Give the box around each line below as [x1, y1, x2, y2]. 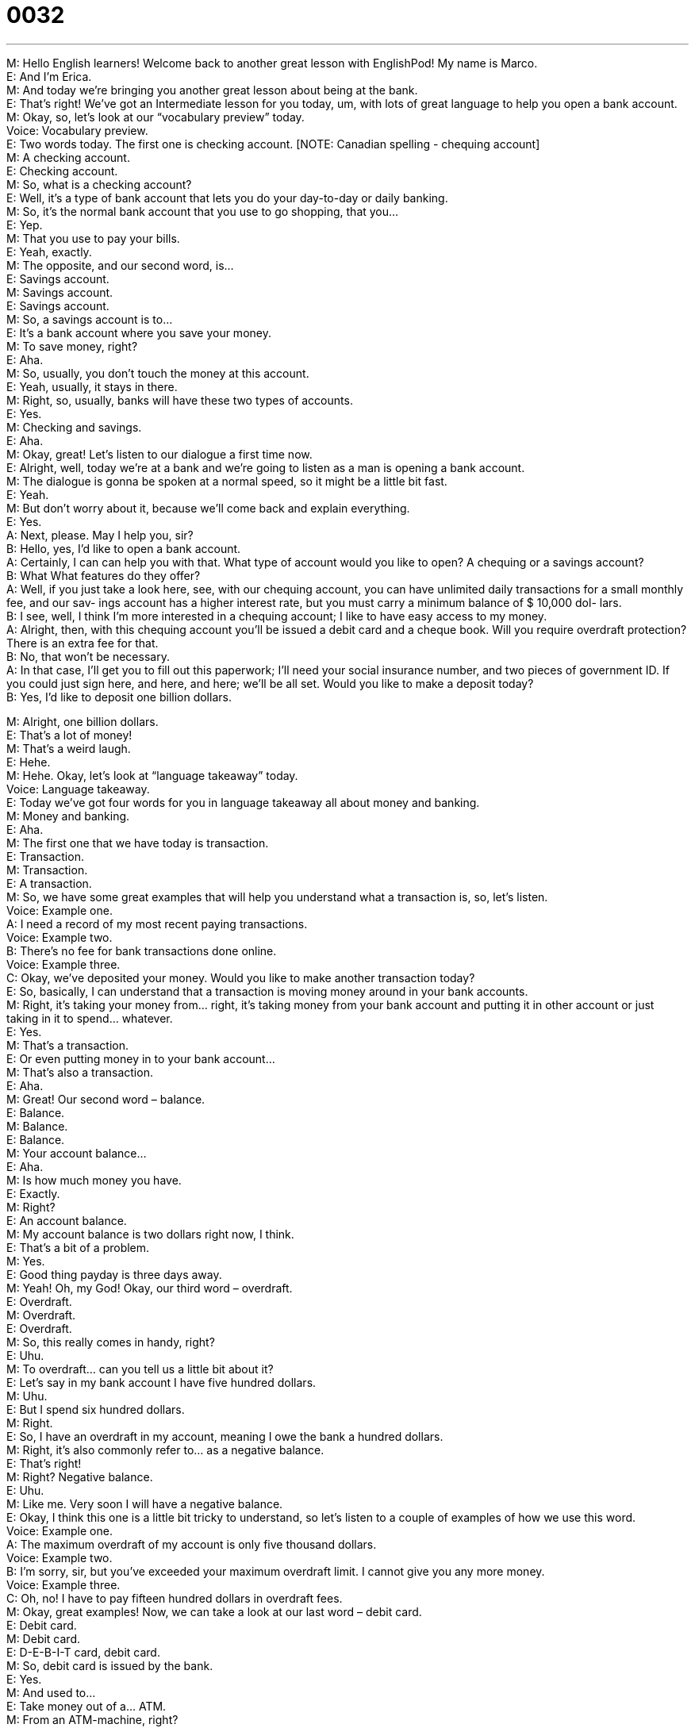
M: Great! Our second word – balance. [6, 1092, 205, 1106]
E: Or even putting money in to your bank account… [6, 1051, 275, 1066]
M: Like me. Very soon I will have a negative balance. [6, 1496, 283, 1511]
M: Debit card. [6, 1631, 81, 1645]
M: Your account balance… [6, 1146, 147, 1160]
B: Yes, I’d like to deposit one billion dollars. [6, 689, 232, 704]
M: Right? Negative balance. [6, 1469, 153, 1484]
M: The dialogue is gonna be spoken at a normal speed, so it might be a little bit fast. [6, 474, 447, 488]
